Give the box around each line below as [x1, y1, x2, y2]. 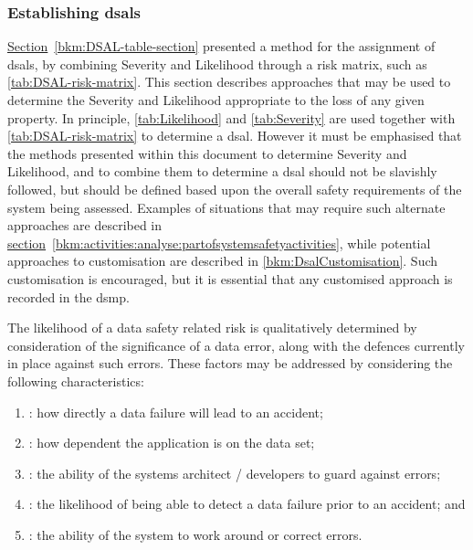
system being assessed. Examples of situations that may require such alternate [7, 197, 446, 217]
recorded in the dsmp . [7, 287, 130, 306]
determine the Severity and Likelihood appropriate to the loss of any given [7, 90, 425, 109]
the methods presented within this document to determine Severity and [7, 143, 407, 163]
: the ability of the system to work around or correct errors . [28, 524, 363, 544]
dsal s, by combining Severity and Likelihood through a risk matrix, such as [7, 54, 427, 73]
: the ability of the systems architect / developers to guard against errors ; [28, 463, 441, 482]
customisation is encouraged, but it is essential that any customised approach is [7, 269, 453, 288]
